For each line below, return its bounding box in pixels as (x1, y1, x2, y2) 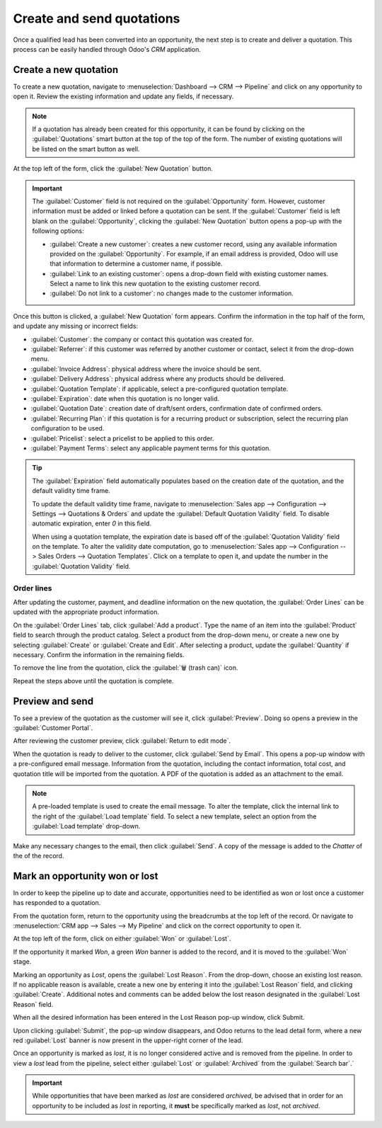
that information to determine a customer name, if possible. (50, 259, 223, 268)
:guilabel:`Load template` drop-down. (32, 822, 141, 831)
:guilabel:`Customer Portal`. (13, 724, 93, 732)
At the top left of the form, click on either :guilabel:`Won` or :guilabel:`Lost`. (13, 935, 231, 943)
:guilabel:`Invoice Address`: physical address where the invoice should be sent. (30, 365, 262, 373)
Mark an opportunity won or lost (13, 870, 158, 882)
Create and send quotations (13, 11, 180, 26)
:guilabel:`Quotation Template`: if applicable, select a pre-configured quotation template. (30, 384, 289, 393)
